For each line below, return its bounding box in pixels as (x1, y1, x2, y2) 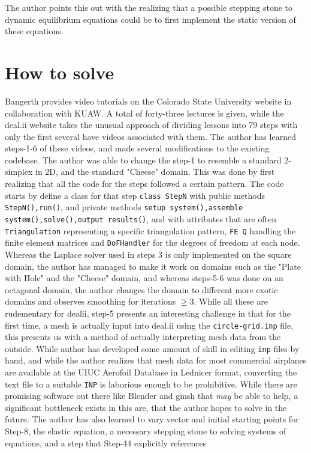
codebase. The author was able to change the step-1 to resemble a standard (5, 153, 282, 166)
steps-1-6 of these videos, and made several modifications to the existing (5, 142, 270, 154)
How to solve (5, 59, 114, 84)
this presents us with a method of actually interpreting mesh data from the (5, 330, 281, 343)
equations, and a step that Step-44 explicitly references (5, 436, 207, 449)
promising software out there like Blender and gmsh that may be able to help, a (5, 389, 298, 402)
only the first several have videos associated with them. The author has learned (5, 130, 296, 142)
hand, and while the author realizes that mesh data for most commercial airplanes (5, 354, 307, 366)
